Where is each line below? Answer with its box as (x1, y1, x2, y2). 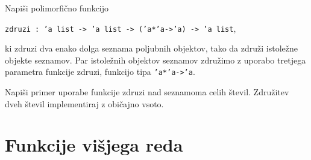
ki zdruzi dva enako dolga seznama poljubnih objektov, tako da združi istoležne (5, 42, 298, 55)
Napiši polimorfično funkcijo (5, 2, 109, 14)
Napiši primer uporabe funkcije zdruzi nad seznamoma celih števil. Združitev (5, 86, 289, 98)
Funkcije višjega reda (5, 132, 183, 157)
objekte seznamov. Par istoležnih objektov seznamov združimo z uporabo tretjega (5, 53, 306, 66)
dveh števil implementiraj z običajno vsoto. (5, 97, 164, 110)
